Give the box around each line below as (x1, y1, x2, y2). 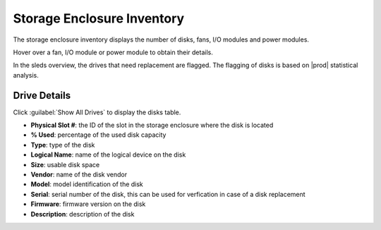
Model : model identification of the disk (30, 180, 144, 188)
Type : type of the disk (30, 140, 95, 149)
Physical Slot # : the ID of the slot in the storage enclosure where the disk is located (30, 121, 274, 130)
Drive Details (13, 89, 71, 102)
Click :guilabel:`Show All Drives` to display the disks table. (13, 108, 181, 116)
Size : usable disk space (30, 160, 100, 169)
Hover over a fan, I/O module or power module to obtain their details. (13, 48, 213, 56)
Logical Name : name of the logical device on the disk (30, 150, 186, 159)
